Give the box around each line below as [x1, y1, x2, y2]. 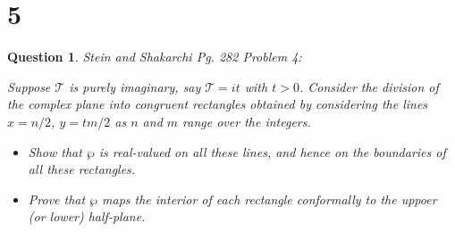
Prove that [28, 189, 86, 208]
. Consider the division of [299, 77, 439, 95]
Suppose [7, 77, 51, 95]
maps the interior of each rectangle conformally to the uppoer [102, 189, 437, 208]
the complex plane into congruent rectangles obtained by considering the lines [7, 95, 428, 113]
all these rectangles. [28, 160, 136, 178]
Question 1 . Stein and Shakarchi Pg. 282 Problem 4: [7, 47, 302, 66]
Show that [28, 142, 82, 161]
